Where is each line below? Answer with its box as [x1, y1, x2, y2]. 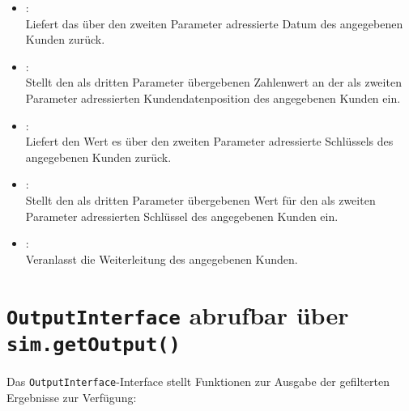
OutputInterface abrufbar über [6, 298, 349, 331]
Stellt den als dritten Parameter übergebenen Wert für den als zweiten [25, 191, 376, 208]
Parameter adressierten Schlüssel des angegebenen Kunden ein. [25, 207, 339, 224]
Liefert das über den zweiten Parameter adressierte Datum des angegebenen [25, 15, 403, 32]
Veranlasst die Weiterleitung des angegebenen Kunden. [25, 250, 298, 267]
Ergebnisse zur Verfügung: [6, 388, 137, 405]
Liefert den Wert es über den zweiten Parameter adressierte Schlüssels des [25, 133, 394, 150]
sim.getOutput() [6, 333, 181, 356]
